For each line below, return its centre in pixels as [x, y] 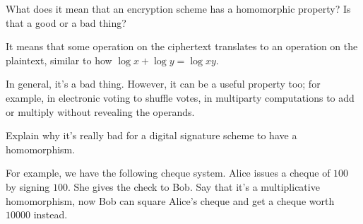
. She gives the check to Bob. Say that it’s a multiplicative [194, 186]
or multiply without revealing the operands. [100, 111]
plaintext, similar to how [59, 60]
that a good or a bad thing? [66, 22]
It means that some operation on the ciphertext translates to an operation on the [182, 46]
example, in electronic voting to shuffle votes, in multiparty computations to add [180, 97]
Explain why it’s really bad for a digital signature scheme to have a [151, 135]
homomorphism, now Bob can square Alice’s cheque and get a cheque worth [170, 200]
